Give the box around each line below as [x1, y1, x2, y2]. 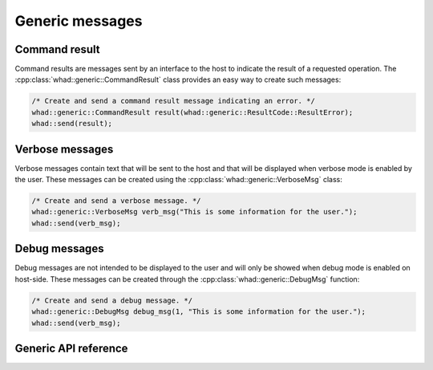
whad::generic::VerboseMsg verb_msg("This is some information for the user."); [31, 207, 358, 217]
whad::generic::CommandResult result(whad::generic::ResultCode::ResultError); [31, 108, 354, 116]
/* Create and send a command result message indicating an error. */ [31, 96, 316, 106]
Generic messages [14, 12, 143, 30]
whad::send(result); [31, 119, 112, 128]
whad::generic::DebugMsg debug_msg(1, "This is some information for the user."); [31, 307, 366, 316]
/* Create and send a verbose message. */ [31, 197, 201, 205]
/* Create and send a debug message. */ [31, 295, 192, 305]
